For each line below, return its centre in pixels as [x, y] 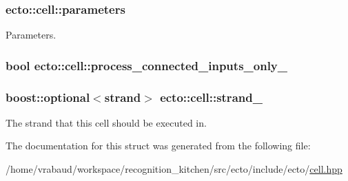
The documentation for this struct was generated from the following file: [158, 146]
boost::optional [48, 97]
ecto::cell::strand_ [211, 97]
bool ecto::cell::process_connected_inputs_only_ [147, 65]
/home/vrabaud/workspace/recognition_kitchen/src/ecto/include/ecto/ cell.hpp [174, 169]
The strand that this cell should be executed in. [106, 122]
